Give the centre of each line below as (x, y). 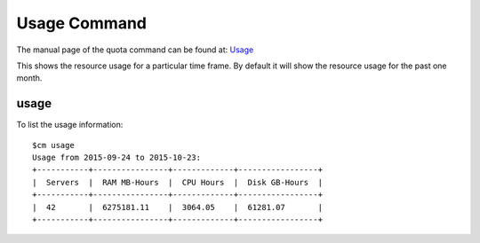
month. (29, 78)
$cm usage (53, 145)
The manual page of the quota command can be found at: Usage (135, 50)
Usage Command (81, 23)
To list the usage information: (70, 125)
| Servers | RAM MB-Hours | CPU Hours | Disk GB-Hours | (178, 182)
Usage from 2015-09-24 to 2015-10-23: (117, 158)
